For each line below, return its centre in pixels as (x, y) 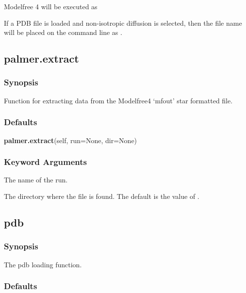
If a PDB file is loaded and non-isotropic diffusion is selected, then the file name (123, 23)
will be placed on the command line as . (63, 32)
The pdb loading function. (43, 264)
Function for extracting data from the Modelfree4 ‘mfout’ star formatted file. (118, 100)
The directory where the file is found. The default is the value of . (102, 196)
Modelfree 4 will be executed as (51, 6)
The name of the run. (36, 180)
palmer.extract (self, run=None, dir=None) (71, 140)
